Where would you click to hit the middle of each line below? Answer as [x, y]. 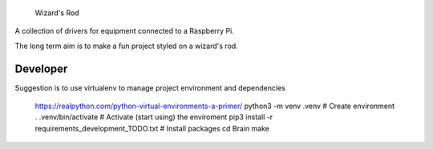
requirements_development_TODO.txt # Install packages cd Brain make [152, 128]
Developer [41, 68]
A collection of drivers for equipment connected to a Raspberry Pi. [124, 31]
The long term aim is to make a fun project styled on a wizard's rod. [126, 46]
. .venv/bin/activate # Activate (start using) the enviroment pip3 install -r [154, 117]
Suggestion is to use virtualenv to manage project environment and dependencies [150, 87]
